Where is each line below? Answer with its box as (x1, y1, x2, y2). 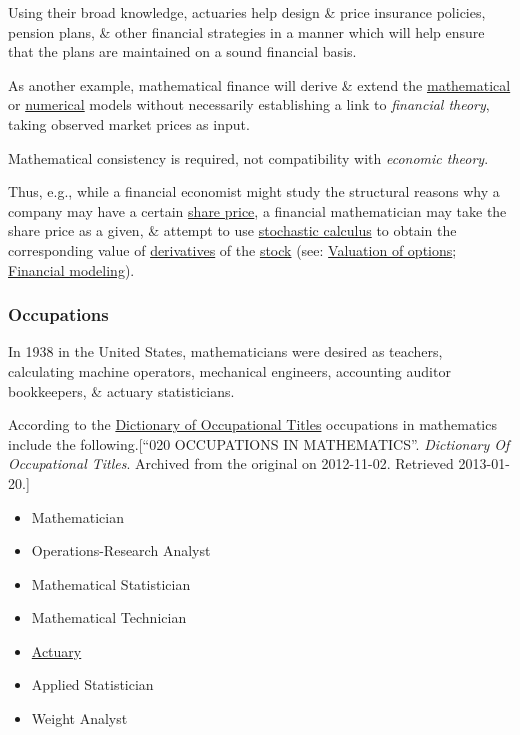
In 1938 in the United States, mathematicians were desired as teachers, (8, 341, 443, 362)
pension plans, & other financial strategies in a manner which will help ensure (8, 21, 485, 42)
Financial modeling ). (8, 259, 135, 280)
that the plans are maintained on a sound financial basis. (8, 41, 357, 62)
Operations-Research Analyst (31, 540, 211, 561)
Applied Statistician (31, 674, 154, 695)
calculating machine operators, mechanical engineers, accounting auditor (8, 360, 451, 381)
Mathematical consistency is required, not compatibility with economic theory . (8, 147, 489, 168)
